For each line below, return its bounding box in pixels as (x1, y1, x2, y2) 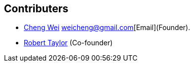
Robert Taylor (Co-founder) (24, 38, 113, 47)
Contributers (4, 2, 69, 15)
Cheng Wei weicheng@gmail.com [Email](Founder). (24, 23, 191, 32)
